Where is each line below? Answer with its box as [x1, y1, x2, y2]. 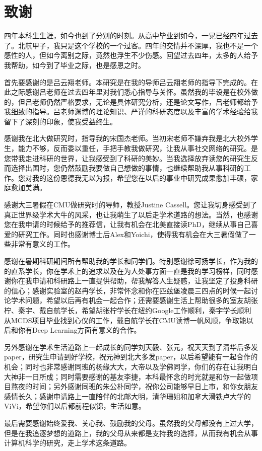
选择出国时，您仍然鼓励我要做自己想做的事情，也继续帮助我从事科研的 [11, 163, 244, 173]
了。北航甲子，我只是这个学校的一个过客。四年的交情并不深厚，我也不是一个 [4, 40, 258, 50]
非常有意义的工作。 [11, 239, 75, 249]
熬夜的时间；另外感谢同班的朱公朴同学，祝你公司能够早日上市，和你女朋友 [11, 381, 258, 392]
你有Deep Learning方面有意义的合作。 [18, 325, 141, 335]
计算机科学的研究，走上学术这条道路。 [4, 437, 131, 448]
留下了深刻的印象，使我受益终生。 [4, 116, 117, 126]
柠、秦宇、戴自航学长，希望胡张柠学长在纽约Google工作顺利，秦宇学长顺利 [4, 305, 251, 315]
